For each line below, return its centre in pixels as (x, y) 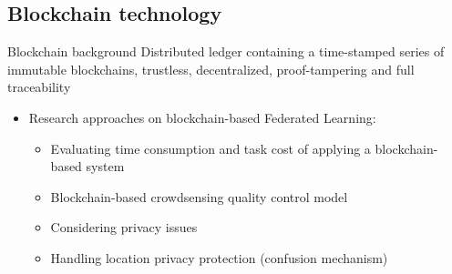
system (105, 166)
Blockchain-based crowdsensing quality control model (199, 196)
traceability (39, 87)
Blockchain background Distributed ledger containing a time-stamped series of (226, 51)
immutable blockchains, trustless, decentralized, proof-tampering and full (211, 69)
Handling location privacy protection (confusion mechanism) (219, 257)
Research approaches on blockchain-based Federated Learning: (202, 117)
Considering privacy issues (124, 227)
